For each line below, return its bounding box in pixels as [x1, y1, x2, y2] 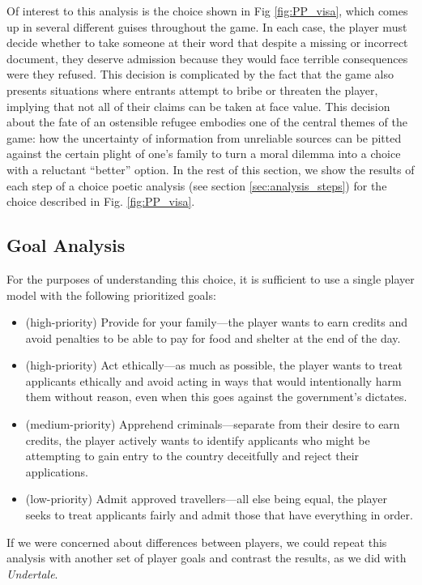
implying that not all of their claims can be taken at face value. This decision [6, 97, 390, 114]
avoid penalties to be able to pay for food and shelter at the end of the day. [25, 329, 401, 346]
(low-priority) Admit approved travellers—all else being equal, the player [25, 490, 387, 507]
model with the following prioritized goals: [6, 286, 216, 303]
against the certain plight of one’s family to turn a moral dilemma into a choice [6, 145, 401, 162]
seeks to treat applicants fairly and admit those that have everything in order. [25, 506, 413, 523]
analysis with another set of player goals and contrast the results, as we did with [6, 549, 407, 566]
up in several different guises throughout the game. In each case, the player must [6, 18, 407, 35]
